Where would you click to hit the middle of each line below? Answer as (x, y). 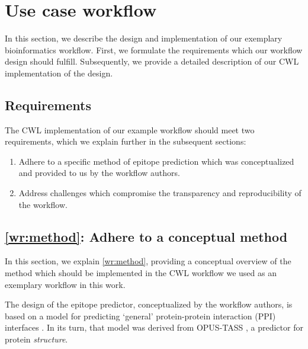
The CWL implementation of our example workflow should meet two (130, 129)
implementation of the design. (59, 73)
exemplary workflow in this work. (65, 284)
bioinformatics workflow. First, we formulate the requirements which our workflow (154, 49)
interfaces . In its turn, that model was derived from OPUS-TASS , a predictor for (154, 327)
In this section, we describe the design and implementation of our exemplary (144, 38)
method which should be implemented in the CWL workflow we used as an (141, 273)
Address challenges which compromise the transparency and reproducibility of (160, 193)
